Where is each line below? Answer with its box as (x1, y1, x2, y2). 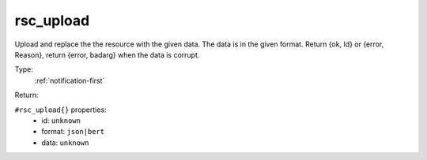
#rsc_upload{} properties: (14, 105, 107, 114)
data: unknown (41, 138, 89, 147)
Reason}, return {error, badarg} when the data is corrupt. (14, 50, 200, 59)
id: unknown (41, 115, 81, 125)
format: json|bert (41, 127, 105, 136)
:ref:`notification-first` (34, 76, 105, 85)
